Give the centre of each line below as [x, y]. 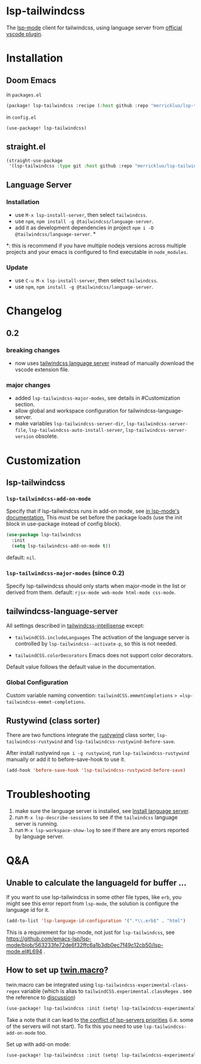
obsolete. [47, 436]
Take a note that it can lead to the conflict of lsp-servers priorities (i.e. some [100, 1020]
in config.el [22, 117]
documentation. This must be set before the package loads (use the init [94, 518]
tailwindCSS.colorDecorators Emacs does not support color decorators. [104, 655]
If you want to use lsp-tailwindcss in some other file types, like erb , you [94, 897]
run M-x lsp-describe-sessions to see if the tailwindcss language [96, 817]
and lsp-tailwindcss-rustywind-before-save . [119, 742]
